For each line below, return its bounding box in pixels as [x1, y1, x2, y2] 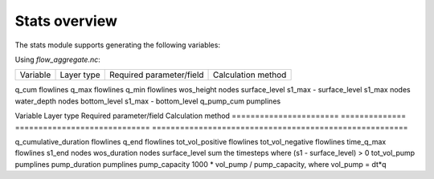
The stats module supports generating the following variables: [14, 40, 221, 50]
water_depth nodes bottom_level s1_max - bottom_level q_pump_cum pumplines [14, 96, 281, 106]
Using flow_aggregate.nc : [14, 55, 100, 64]
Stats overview [14, 12, 118, 30]
